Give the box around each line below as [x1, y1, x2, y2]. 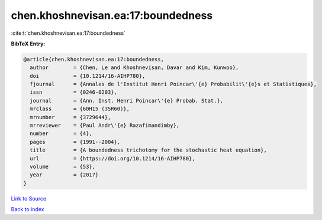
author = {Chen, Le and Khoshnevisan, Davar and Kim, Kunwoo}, [30, 64, 239, 71]
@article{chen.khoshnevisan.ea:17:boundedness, [23, 56, 164, 63]
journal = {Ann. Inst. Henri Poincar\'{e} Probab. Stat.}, [30, 97, 224, 104]
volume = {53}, [30, 163, 96, 170]
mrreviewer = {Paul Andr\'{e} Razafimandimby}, [30, 122, 180, 129]
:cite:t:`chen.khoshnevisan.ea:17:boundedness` [11, 29, 125, 37]
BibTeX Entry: [11, 40, 46, 47]
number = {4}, [30, 130, 93, 137]
